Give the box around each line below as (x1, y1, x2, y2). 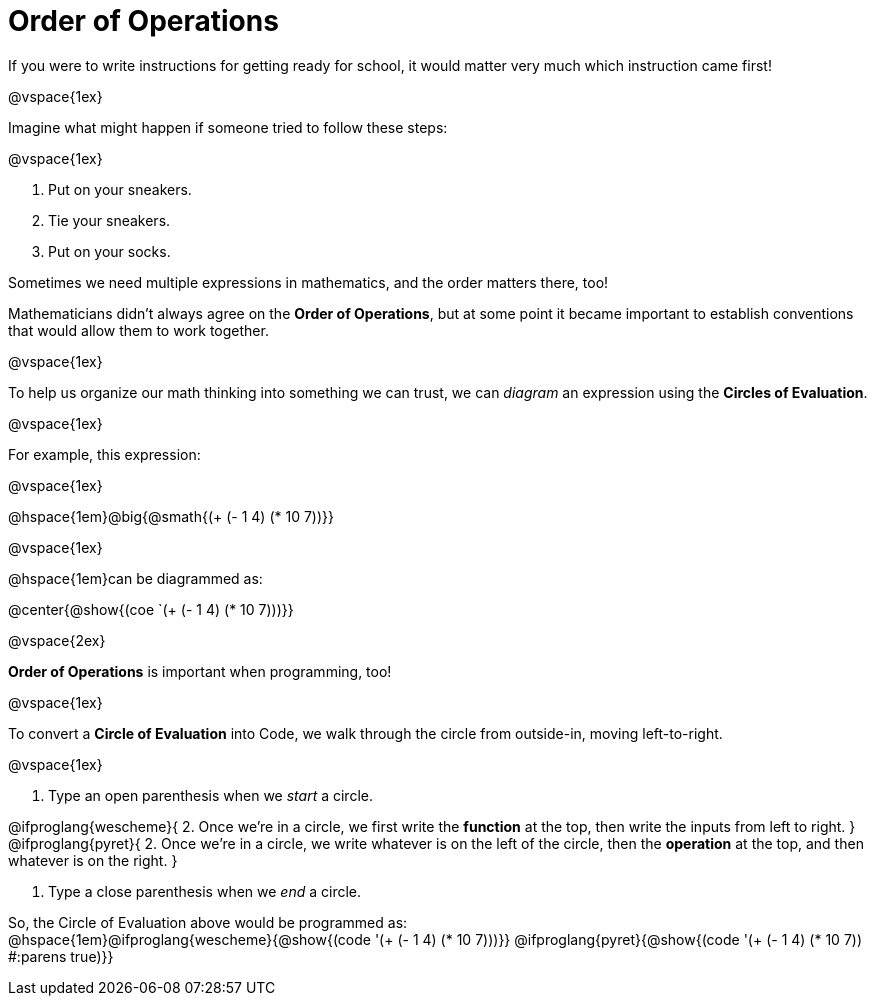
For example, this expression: (8, 445, 201, 463)
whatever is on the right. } (8, 851, 178, 869)
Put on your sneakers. (48, 180, 192, 198)
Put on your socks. (48, 242, 171, 260)
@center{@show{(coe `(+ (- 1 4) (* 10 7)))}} (8, 600, 294, 618)
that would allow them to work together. (8, 321, 269, 339)
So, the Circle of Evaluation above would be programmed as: (8, 913, 408, 931)
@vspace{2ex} (8, 631, 106, 649)
